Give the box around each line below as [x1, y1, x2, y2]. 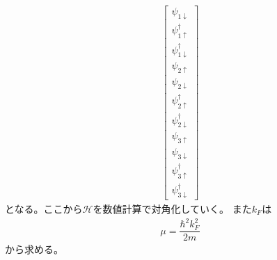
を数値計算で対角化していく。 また [93, 201, 252, 216]
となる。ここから [5, 201, 83, 216]
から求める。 [5, 242, 63, 257]
